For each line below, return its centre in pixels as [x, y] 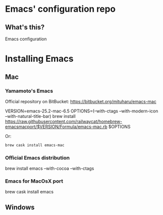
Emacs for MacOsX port [34, 181]
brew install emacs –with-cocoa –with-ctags [50, 168]
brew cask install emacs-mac [35, 145]
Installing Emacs [39, 59]
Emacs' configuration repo [60, 9]
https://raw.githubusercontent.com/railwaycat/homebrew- [64, 121]
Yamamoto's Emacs [29, 91]
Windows [20, 207]
